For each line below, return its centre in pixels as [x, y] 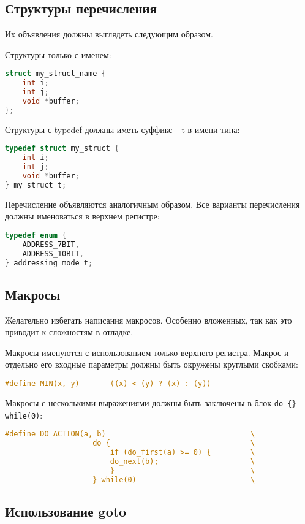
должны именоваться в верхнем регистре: [82, 216]
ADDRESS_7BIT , [51, 244]
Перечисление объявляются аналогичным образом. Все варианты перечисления [152, 204]
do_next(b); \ [183, 461]
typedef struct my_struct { [62, 149]
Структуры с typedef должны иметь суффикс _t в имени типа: [122, 129]
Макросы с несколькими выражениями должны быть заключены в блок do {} [151, 402]
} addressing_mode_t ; [49, 263]
